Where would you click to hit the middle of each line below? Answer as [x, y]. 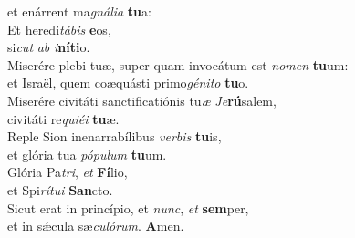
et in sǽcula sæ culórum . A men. [96, 226]
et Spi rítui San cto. [60, 189]
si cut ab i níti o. [49, 47]
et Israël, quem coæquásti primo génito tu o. [128, 83]
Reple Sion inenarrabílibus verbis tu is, [115, 136]
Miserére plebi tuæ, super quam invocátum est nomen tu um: [178, 64]
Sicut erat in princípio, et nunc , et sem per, [128, 207]
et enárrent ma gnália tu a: [79, 11]
